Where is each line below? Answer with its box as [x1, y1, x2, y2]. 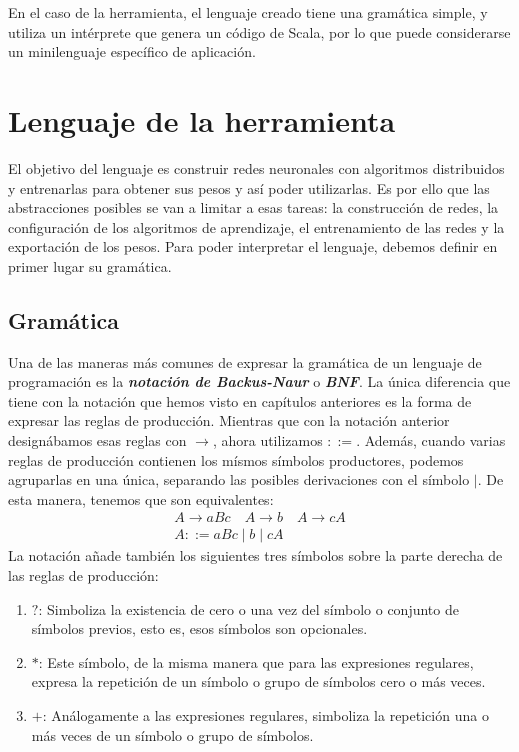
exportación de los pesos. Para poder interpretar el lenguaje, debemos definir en [8, 236, 498, 257]
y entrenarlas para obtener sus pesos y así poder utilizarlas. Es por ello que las [8, 177, 490, 198]
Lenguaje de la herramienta [8, 99, 396, 140]
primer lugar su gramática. [8, 255, 172, 276]
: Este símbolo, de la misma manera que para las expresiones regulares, [38, 651, 474, 672]
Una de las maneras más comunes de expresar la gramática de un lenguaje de [8, 351, 482, 372]
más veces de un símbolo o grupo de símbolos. [31, 724, 314, 745]
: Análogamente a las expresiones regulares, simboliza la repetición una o [42, 705, 489, 726]
